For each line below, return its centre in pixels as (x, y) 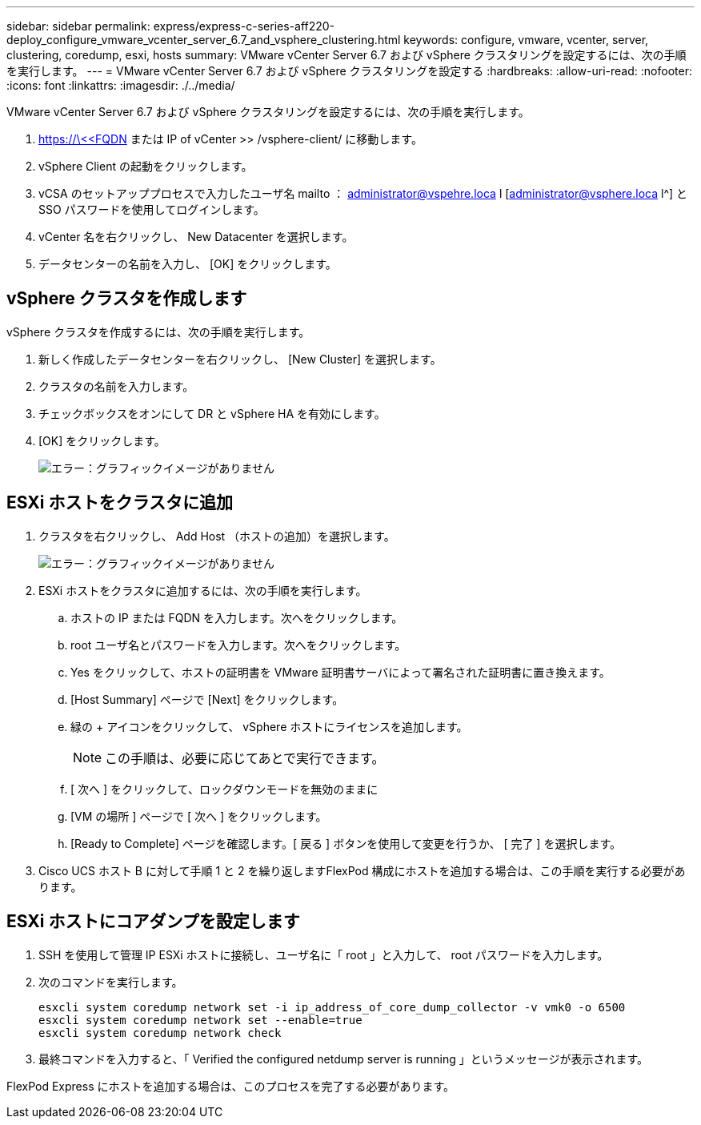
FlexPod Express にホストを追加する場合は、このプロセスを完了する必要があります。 (231, 1086)
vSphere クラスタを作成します (127, 299)
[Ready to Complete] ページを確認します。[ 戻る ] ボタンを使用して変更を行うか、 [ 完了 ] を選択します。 (346, 843)
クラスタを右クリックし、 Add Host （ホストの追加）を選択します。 (217, 536)
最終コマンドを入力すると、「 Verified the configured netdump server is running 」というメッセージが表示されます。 (344, 1059)
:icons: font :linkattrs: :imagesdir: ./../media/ (121, 85)
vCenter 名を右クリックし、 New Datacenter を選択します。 (196, 237)
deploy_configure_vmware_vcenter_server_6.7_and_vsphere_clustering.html (204, 40)
